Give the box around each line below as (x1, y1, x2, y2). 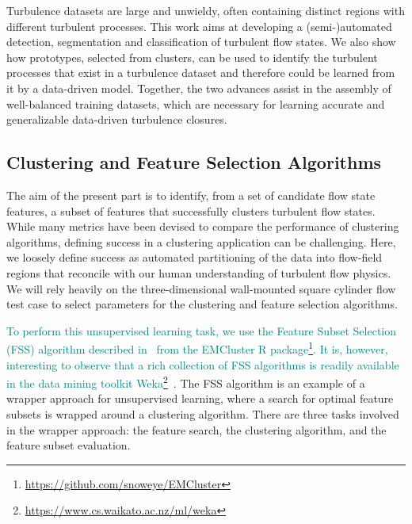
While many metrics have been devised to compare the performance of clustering (6, 218, 399, 235)
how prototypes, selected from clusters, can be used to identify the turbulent (6, 48, 378, 65)
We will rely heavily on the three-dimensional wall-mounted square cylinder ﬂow (6, 280, 396, 296)
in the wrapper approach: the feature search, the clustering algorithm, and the (6, 421, 387, 438)
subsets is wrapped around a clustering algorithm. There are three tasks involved (6, 405, 399, 422)
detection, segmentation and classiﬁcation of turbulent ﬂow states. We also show (6, 33, 396, 50)
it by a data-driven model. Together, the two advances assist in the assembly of (6, 79, 391, 96)
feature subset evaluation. (6, 437, 131, 453)
